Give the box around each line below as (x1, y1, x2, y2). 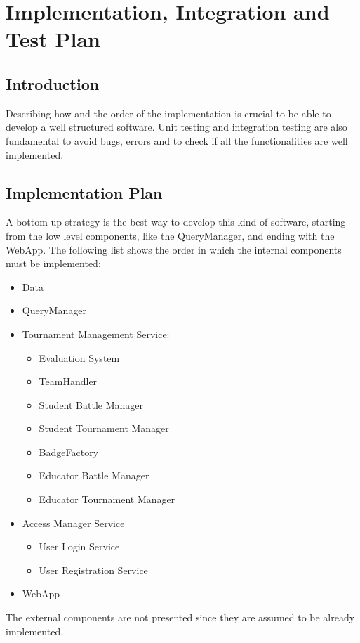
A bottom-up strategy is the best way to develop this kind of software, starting (6, 214, 346, 229)
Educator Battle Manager (39, 468, 149, 483)
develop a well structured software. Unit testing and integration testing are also (6, 119, 347, 134)
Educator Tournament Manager (39, 492, 175, 507)
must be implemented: (6, 256, 101, 271)
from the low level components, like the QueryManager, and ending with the (6, 228, 335, 242)
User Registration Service (39, 562, 148, 577)
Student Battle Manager (39, 397, 144, 412)
